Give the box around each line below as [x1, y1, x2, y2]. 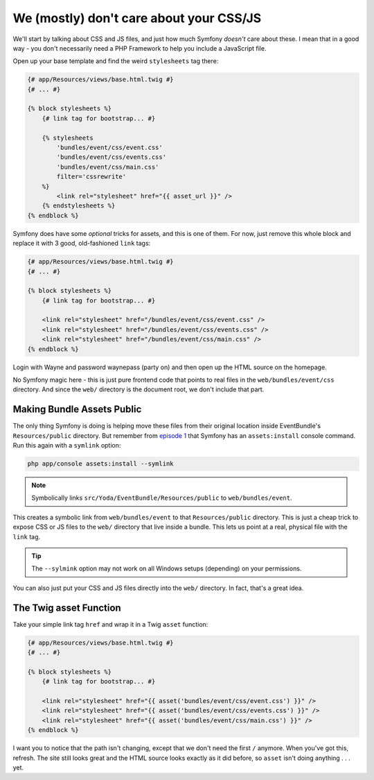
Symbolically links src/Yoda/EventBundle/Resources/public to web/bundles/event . [31, 493, 292, 502]
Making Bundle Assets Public [12, 403, 142, 416]
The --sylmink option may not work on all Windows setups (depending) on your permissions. [31, 564, 302, 573]
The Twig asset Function [12, 602, 121, 613]
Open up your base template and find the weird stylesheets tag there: [12, 57, 219, 65]
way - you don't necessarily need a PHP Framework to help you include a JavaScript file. [12, 44, 267, 52]
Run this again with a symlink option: [12, 441, 121, 450]
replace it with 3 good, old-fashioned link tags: [12, 239, 151, 248]
